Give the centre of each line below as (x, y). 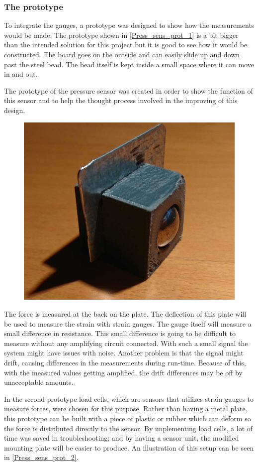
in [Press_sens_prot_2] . (41, 457)
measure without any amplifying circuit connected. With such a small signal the (126, 343)
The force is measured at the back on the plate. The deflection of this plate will (125, 314)
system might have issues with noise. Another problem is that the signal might (124, 353)
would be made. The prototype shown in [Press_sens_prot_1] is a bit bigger (121, 35)
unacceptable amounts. (39, 382)
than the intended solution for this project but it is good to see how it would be (126, 45)
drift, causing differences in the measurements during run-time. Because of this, (125, 363)
